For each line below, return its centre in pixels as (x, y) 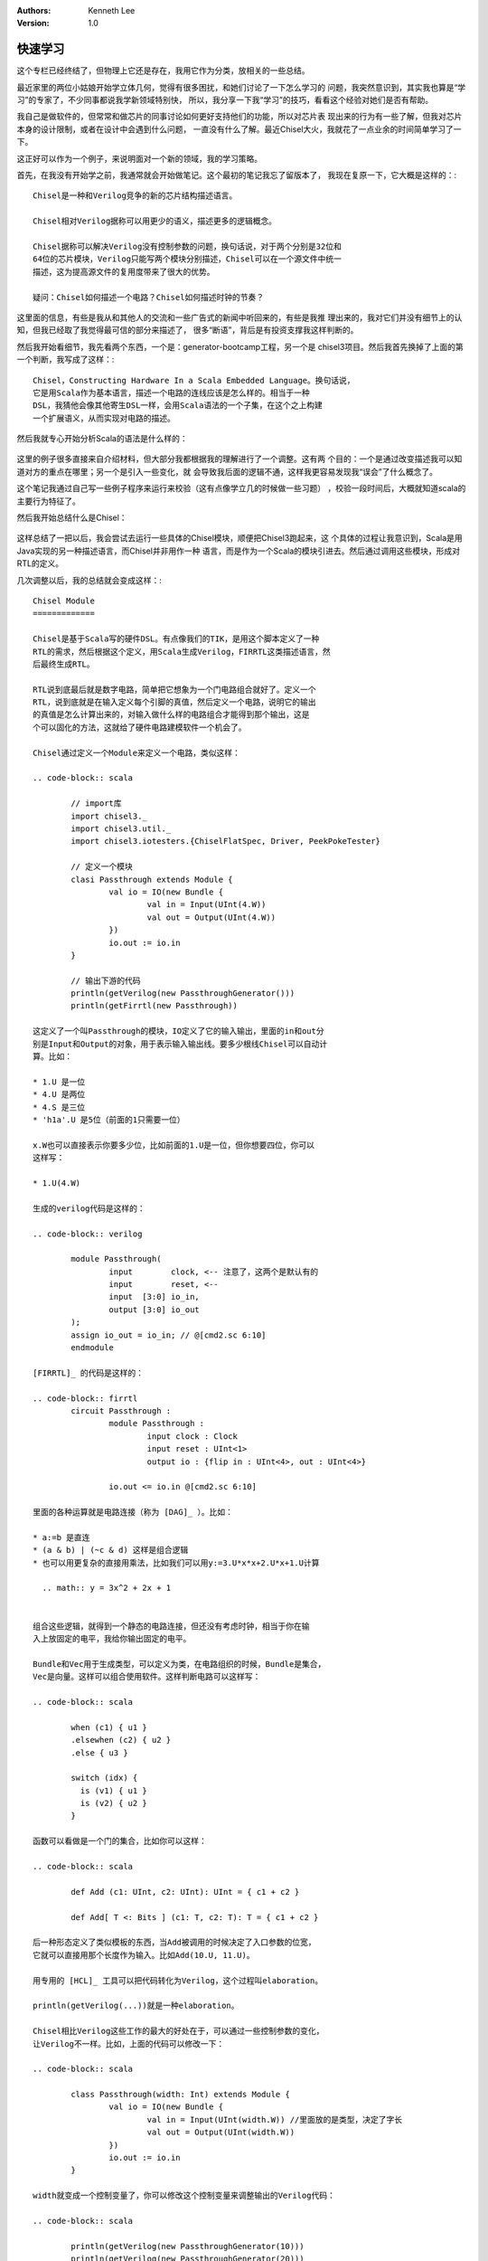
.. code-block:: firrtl (85, 1398)
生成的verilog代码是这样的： (89, 1208)
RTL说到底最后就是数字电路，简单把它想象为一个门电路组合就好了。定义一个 (174, 689)
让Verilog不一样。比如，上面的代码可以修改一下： (129, 2043)
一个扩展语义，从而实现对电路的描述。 (104, 418)
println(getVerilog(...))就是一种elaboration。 (136, 2006)
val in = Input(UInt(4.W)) (206, 905)
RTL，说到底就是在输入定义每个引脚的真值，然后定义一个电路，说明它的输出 (174, 702)
